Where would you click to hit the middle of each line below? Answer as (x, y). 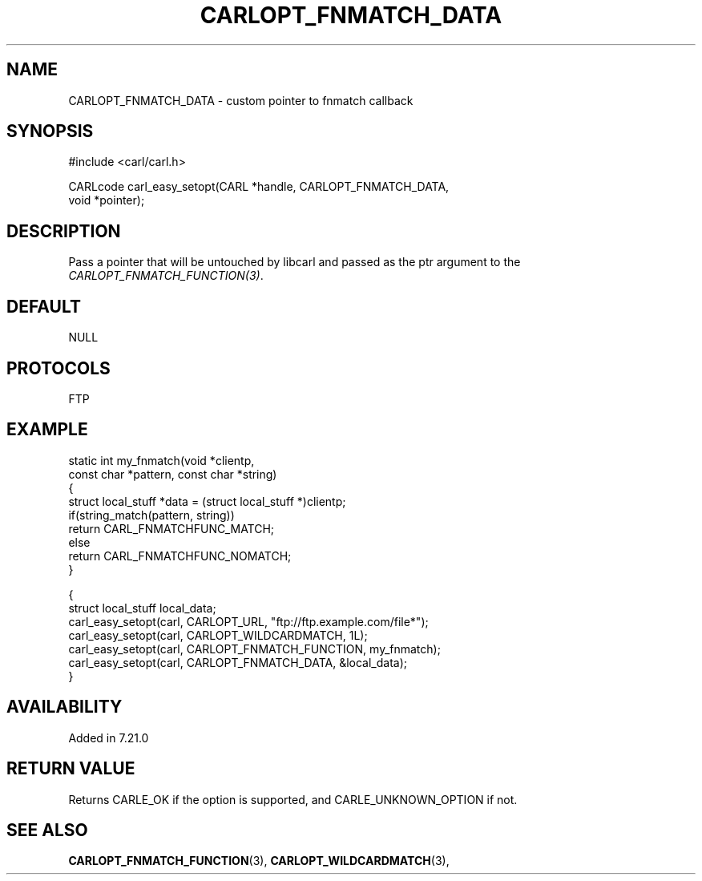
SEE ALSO (47, 830)
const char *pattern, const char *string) (173, 474)
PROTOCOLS (58, 368)
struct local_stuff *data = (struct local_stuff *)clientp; (207, 501)
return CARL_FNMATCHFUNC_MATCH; (171, 528)
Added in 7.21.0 (109, 738)
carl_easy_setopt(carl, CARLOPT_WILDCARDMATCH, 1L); (218, 635)
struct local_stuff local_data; (142, 608)
